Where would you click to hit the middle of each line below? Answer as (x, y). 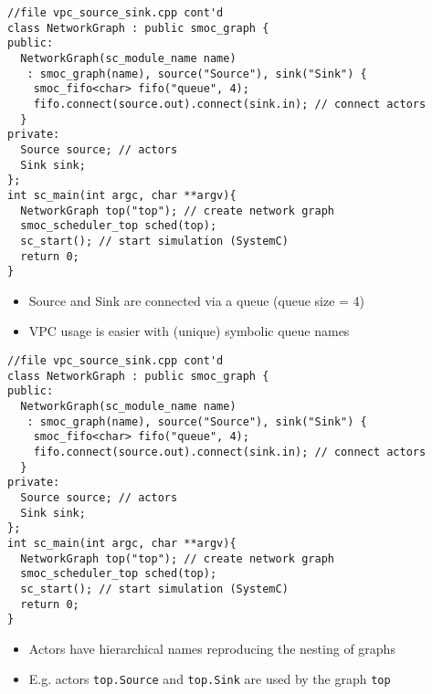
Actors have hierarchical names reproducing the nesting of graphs (212, 648)
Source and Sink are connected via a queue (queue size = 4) (197, 300)
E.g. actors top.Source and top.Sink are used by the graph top (210, 679)
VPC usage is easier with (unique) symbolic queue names (189, 331)
